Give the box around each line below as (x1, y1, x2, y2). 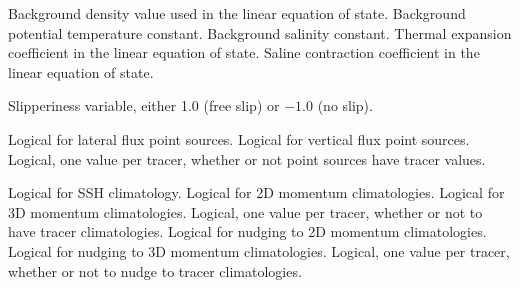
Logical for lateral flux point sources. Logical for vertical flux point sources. (8, 128, 470, 149)
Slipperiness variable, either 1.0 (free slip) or (8, 95, 280, 116)
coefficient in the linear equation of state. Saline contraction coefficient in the (8, 42, 480, 63)
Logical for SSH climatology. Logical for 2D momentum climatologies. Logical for (8, 182, 505, 203)
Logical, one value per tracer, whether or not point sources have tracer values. (8, 148, 486, 169)
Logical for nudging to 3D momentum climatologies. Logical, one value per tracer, (8, 240, 510, 261)
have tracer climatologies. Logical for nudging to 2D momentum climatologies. (8, 221, 487, 242)
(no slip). (317, 95, 373, 116)
